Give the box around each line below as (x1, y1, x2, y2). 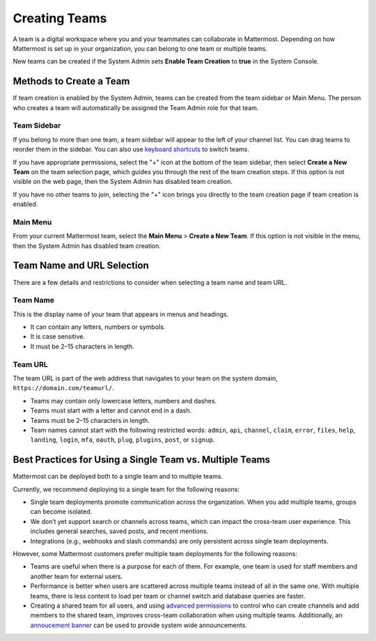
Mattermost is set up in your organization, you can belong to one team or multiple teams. (13, 44, 268, 52)
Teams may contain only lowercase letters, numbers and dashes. (30, 396, 217, 405)
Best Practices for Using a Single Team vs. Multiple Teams (13, 454, 271, 466)
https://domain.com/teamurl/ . (13, 384, 114, 392)
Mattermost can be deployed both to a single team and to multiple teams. (13, 472, 223, 481)
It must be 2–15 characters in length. (30, 342, 135, 350)
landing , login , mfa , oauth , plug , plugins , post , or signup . (30, 435, 215, 444)
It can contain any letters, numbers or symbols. (30, 323, 166, 331)
